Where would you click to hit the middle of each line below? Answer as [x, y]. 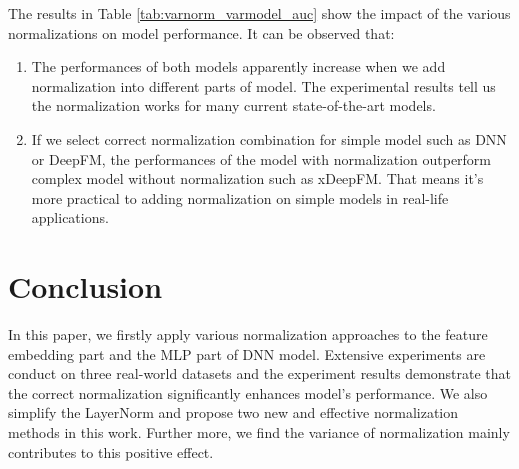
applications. [70, 217]
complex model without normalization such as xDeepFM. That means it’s [257, 178]
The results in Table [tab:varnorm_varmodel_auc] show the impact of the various [259, 13]
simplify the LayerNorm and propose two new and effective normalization [233, 412]
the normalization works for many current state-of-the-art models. [233, 105]
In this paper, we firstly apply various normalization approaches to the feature [248, 334]
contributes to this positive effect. [111, 451]
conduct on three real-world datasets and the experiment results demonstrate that [260, 373]
